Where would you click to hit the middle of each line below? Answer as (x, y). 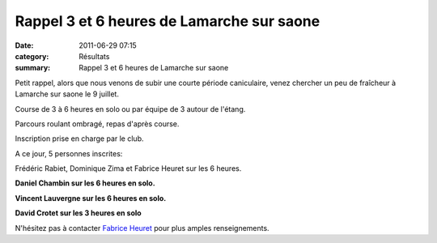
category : (32, 56)
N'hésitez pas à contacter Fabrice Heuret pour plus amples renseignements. (142, 228)
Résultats (94, 56)
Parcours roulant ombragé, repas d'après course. (97, 124)
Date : (24, 45)
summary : (33, 68)
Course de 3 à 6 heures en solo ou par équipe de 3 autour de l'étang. (130, 109)
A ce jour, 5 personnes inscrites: (69, 153)
